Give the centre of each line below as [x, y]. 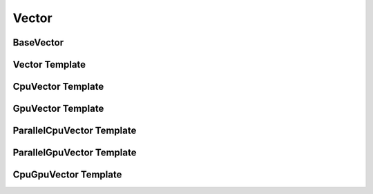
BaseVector [38, 42]
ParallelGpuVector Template [75, 153]
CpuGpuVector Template [67, 175]
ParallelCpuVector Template [75, 131]
